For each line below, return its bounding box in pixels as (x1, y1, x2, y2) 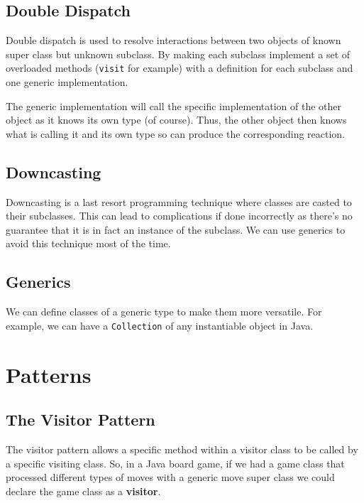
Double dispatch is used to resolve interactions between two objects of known (6, 33, 341, 48)
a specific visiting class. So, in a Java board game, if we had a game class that (6, 455, 345, 470)
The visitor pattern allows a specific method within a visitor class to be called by (6, 442, 358, 457)
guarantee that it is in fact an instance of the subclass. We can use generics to (6, 222, 346, 237)
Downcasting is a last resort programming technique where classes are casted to (6, 194, 352, 209)
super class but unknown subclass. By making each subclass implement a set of (6, 46, 351, 61)
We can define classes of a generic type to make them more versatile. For (6, 304, 322, 319)
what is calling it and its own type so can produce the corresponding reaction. (6, 126, 346, 141)
